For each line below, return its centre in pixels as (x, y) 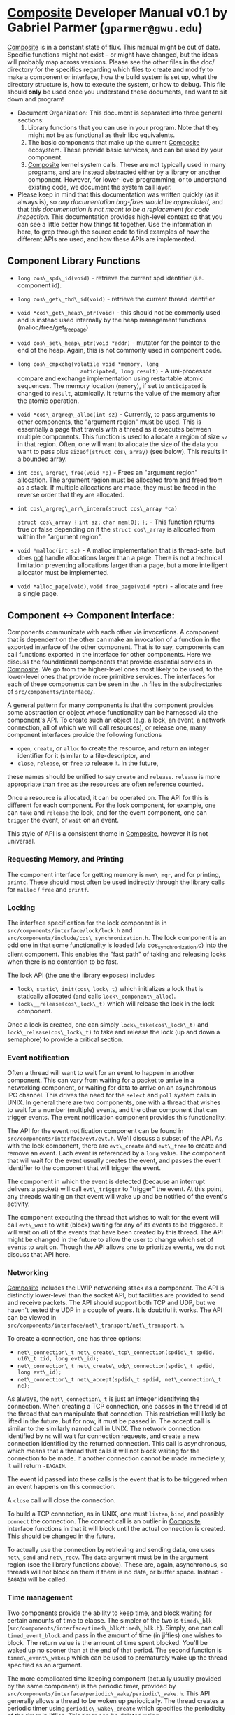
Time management (40, 1597)
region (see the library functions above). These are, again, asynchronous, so (117, 1565)
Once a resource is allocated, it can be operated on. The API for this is (108, 798)
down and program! (36, 99)
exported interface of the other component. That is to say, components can (116, 647)
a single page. (38, 593)
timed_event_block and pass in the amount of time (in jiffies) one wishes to (115, 1635)
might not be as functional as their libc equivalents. (101, 135)
